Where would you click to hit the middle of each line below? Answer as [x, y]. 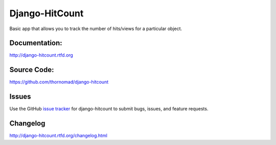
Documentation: [36, 43]
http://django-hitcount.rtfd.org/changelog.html [58, 136]
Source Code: [32, 70]
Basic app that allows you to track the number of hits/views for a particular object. [96, 29]
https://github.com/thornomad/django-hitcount [59, 82]
